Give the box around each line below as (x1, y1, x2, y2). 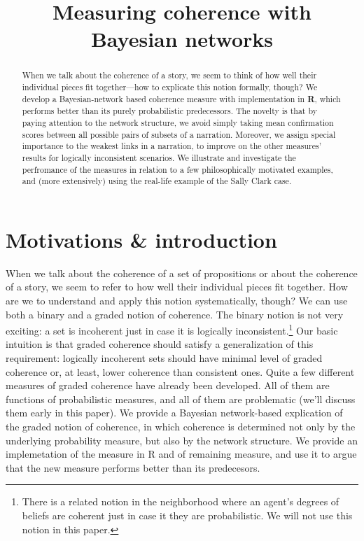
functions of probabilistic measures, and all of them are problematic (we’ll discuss (6, 391, 356, 406)
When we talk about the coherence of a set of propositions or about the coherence (6, 265, 358, 280)
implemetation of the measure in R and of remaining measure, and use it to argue (6, 447, 357, 461)
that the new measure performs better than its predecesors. (6, 460, 260, 475)
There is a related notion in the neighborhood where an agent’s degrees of (22, 494, 339, 509)
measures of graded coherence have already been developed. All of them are (6, 378, 330, 393)
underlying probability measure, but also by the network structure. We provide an (6, 433, 358, 447)
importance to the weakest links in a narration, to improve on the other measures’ (22, 140, 321, 152)
